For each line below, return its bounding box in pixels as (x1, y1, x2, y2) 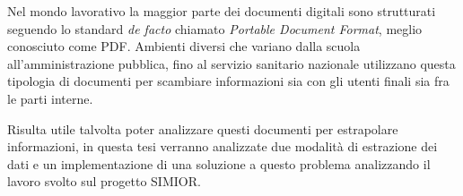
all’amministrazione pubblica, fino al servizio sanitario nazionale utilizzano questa (7, 54, 456, 72)
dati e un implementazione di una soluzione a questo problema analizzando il (7, 154, 431, 173)
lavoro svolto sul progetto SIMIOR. (7, 172, 201, 191)
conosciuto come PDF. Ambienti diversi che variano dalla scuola (7, 37, 361, 55)
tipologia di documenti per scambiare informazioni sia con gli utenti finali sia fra (7, 72, 450, 90)
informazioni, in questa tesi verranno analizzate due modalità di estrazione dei (7, 137, 438, 156)
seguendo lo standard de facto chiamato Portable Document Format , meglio (7, 19, 423, 38)
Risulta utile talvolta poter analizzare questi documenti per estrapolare (7, 119, 398, 138)
